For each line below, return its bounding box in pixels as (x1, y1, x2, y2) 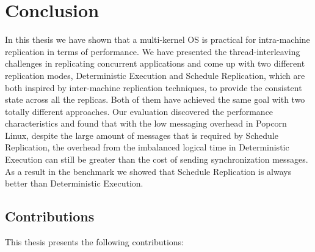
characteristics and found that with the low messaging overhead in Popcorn (5, 117, 287, 130)
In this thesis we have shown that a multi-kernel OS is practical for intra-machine (5, 33, 310, 46)
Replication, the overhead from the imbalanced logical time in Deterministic (5, 141, 289, 154)
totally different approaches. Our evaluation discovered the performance (5, 105, 273, 117)
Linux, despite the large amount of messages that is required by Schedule (5, 128, 278, 141)
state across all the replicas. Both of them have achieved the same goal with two (5, 93, 305, 106)
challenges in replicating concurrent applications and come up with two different (5, 57, 305, 70)
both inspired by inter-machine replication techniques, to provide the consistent (5, 81, 302, 94)
